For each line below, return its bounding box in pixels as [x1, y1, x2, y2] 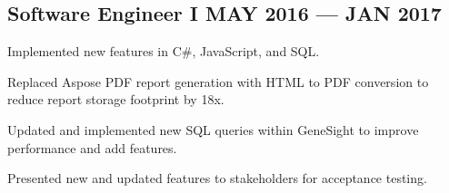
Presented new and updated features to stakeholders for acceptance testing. [7, 169, 427, 188]
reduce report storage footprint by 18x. [7, 90, 224, 109]
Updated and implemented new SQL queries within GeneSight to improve [7, 120, 419, 139]
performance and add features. [7, 138, 177, 157]
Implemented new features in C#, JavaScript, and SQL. [7, 42, 320, 61]
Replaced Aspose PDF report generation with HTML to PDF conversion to [7, 72, 429, 91]
